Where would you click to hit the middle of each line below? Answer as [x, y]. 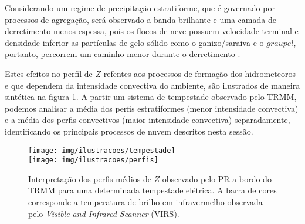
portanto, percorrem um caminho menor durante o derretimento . [123, 54]
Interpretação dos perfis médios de [90, 178]
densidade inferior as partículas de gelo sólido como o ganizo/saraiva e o [134, 42]
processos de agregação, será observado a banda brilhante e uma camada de [140, 19]
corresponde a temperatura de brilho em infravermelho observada [145, 202]
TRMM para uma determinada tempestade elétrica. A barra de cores [152, 190]
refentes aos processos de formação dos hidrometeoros [200, 73]
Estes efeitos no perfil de [49, 73]
